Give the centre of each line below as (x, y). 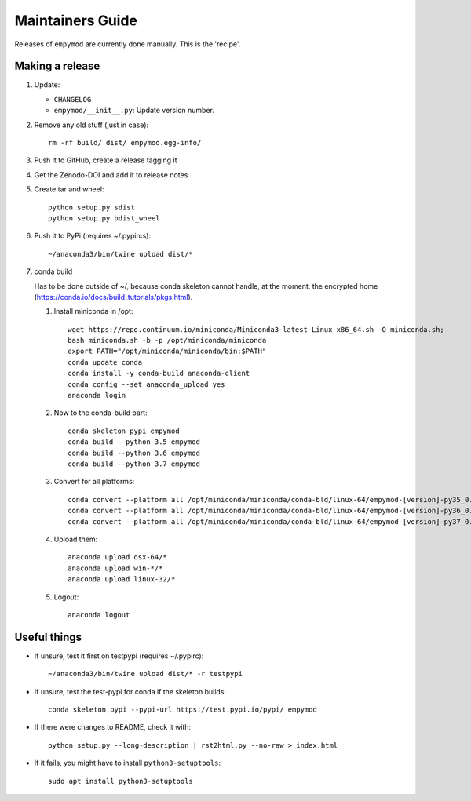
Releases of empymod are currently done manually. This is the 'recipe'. (128, 44)
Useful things (48, 637)
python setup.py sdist (92, 207)
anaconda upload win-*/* (115, 568)
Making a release (57, 66)
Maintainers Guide (76, 20)
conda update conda (105, 362)
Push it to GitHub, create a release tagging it (106, 160)
